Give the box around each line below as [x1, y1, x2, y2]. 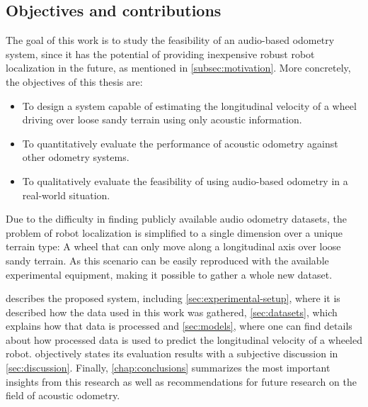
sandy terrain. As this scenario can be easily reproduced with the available [6, 252, 329, 267]
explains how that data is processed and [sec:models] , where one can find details [6, 318, 352, 333]
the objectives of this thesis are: [6, 74, 143, 89]
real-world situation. [22, 187, 110, 202]
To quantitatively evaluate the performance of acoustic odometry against [22, 135, 338, 150]
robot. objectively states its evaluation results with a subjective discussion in [6, 346, 338, 361]
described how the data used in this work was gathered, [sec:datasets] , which [6, 304, 338, 319]
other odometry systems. [22, 150, 130, 165]
